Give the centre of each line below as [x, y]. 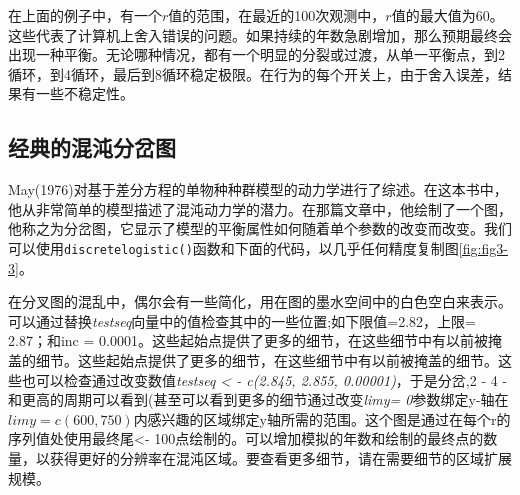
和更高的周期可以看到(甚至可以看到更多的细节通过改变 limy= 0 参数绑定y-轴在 [258, 399]
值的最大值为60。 [447, 15]
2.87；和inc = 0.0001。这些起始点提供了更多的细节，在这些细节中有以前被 [248, 340]
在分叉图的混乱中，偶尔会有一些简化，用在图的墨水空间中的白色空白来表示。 [260, 301]
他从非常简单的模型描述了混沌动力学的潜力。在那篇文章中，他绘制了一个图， [260, 208]
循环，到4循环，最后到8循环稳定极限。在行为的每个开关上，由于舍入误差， [253, 73]
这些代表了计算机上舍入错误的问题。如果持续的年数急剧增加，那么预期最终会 [260, 34]
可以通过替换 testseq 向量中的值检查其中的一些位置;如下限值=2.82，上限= [242, 320]
